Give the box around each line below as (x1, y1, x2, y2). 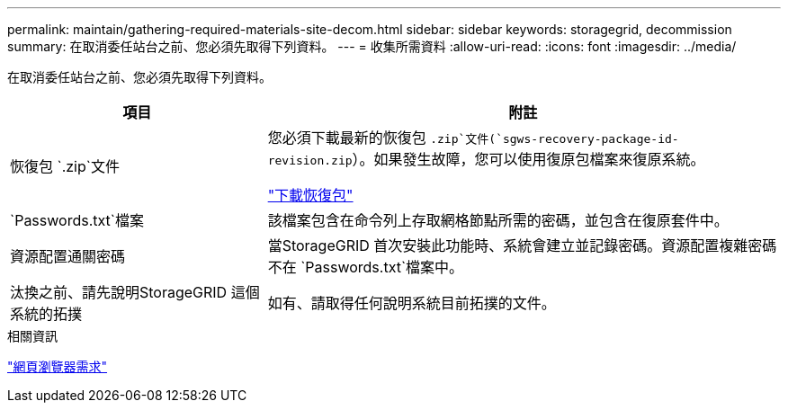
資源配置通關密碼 (10, 247, 126, 265)
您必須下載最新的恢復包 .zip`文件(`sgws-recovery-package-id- (267, 129, 679, 147)
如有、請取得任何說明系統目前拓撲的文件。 (267, 294, 556, 312)
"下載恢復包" (267, 186, 354, 204)
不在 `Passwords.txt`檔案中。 (267, 258, 464, 276)
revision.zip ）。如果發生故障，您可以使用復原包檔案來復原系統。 (267, 150, 705, 168)
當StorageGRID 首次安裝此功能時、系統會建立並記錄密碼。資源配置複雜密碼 (267, 236, 777, 254)
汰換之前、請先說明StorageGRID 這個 (10, 283, 260, 301)
